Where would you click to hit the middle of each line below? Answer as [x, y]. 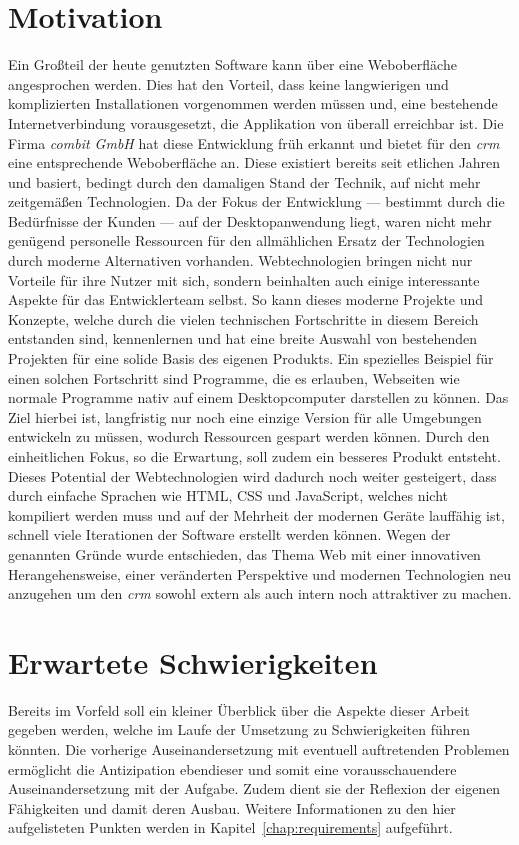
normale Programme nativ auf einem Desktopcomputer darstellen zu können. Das [258, 397]
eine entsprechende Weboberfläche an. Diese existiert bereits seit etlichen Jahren [254, 162]
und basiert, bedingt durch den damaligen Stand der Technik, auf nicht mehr [244, 181]
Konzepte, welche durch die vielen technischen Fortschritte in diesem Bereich [243, 318]
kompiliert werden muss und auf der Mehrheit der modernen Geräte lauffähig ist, [256, 514]
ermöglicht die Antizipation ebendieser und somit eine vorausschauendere [232, 768]
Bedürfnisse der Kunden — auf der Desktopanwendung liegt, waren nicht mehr [250, 220]
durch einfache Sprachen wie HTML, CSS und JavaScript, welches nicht [228, 495]
